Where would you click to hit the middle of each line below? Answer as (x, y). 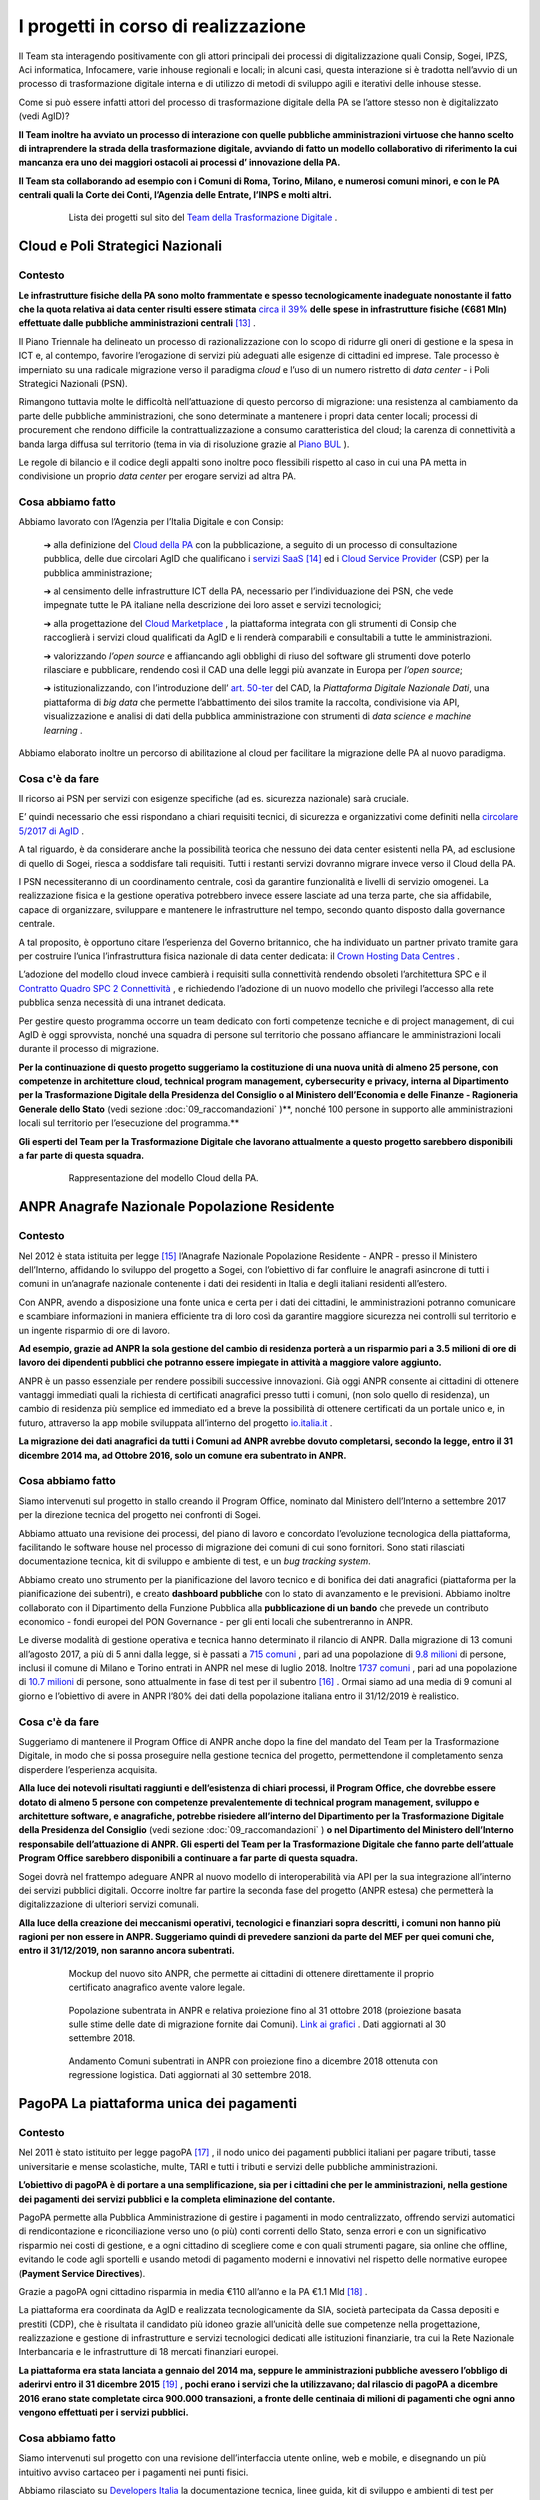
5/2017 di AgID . (51, 831)
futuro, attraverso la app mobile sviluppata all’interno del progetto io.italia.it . (175, 1422)
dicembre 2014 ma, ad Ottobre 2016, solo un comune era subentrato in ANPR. (182, 1455)
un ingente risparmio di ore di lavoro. (94, 1330)
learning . (63, 730)
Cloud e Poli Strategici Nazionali (120, 246)
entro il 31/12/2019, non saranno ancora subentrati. (126, 1951)
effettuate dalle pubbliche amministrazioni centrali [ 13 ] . (137, 323)
